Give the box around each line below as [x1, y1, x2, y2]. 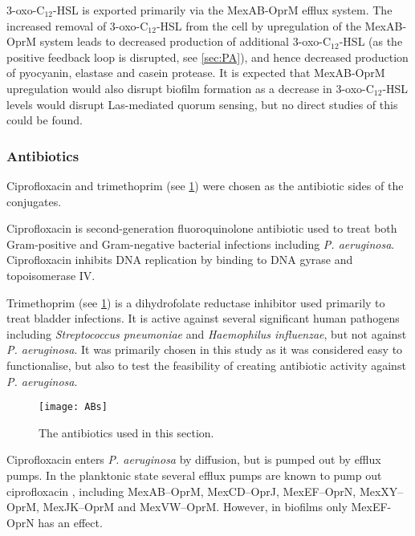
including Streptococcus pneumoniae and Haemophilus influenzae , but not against [6, 325, 407, 342]
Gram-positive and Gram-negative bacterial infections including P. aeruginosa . [6, 235, 395, 252]
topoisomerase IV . [6, 266, 96, 283]
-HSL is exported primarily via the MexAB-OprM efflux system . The [53, 2, 393, 18]
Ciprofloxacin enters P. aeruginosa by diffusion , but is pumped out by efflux [6, 451, 381, 468]
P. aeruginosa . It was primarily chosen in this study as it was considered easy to [6, 341, 403, 358]
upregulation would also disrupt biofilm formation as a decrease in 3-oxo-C [6, 79, 374, 96]
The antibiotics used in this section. [39, 424, 214, 441]
